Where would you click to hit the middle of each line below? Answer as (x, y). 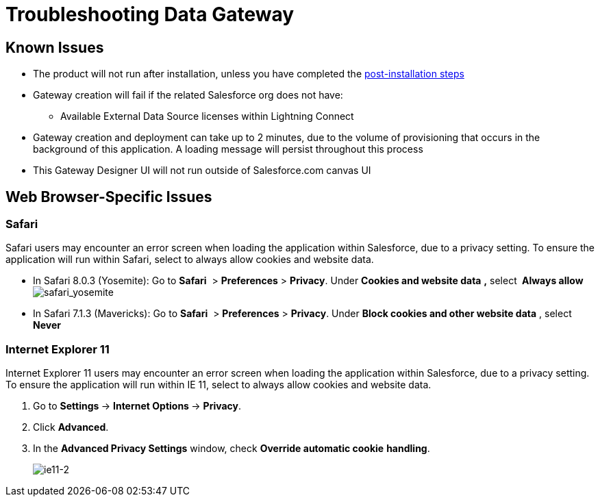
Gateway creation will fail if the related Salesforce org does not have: (188, 95)
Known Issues (55, 47)
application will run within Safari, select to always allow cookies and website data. (190, 260)
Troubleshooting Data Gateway (150, 14)
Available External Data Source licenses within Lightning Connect (207, 116)
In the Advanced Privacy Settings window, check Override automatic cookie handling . (232, 449)
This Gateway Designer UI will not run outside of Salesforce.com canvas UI (202, 171)
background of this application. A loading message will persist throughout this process (228, 149)
